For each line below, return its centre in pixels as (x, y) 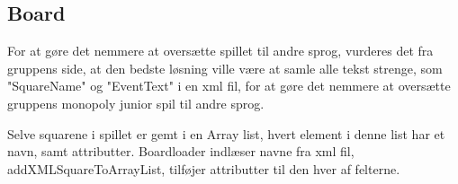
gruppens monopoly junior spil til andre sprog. (136, 103)
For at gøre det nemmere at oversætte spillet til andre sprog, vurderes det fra (220, 51)
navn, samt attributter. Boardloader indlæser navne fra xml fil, (181, 151)
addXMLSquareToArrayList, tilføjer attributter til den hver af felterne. (204, 168)
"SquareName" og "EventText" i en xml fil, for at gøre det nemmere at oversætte (229, 86)
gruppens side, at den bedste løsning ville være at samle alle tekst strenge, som (225, 68)
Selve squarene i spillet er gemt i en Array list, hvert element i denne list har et (226, 133)
